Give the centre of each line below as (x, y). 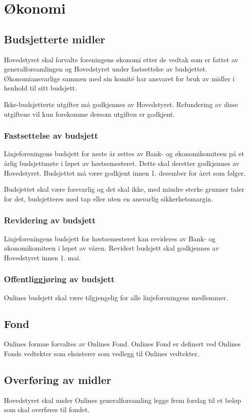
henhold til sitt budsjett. (40, 88)
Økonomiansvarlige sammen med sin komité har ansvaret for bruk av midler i (119, 78)
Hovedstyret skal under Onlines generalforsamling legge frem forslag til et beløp (123, 400)
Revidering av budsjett (50, 220)
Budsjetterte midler (55, 39)
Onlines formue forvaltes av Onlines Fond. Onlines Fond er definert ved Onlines (123, 344)
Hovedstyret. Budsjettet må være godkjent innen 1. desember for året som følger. (125, 172)
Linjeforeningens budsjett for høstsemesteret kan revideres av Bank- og (110, 238)
